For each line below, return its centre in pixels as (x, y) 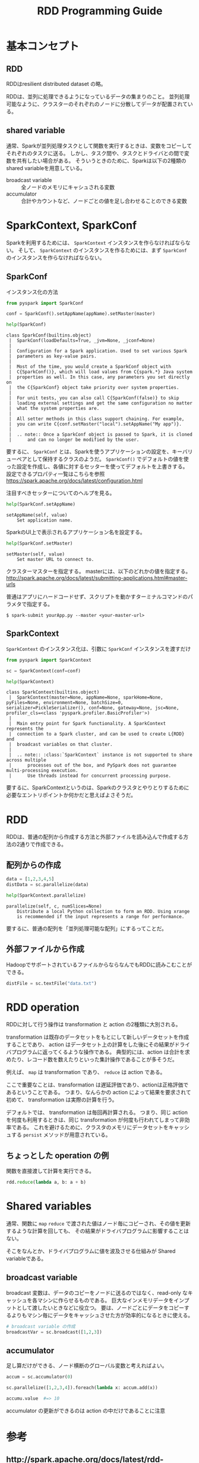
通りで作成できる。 (43, 844)
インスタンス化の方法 (32, 292)
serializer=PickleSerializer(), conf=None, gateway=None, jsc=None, (93, 708)
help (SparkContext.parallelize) (46, 895)
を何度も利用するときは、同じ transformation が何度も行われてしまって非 (96, 1120)
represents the (25, 729)
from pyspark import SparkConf (45, 303)
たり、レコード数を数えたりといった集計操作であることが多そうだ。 (94, 1060)
